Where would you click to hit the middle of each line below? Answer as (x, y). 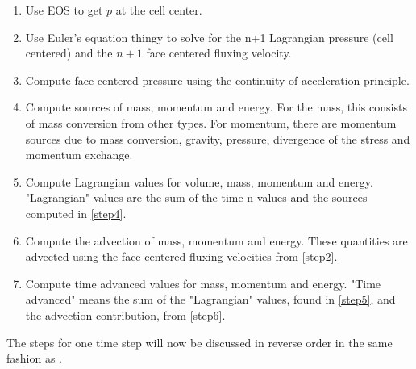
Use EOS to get (64, 10)
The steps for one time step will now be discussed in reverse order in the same (200, 342)
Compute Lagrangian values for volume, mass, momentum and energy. (199, 181)
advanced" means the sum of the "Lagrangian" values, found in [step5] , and (210, 299)
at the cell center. (159, 10)
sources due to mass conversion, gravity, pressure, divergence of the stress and (218, 138)
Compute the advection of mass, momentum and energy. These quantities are (216, 240)
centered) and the (69, 53)
